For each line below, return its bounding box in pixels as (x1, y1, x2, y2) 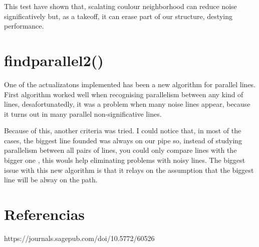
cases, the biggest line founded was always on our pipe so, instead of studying (4, 135, 242, 145)
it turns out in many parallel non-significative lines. (4, 108, 162, 119)
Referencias (4, 204, 85, 224)
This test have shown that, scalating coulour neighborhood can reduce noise (4, 1, 237, 11)
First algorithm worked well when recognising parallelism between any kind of (4, 89, 243, 99)
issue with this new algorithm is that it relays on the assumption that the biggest (4, 164, 254, 175)
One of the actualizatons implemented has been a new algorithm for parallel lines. (4, 79, 256, 89)
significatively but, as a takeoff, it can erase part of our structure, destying (4, 11, 232, 21)
